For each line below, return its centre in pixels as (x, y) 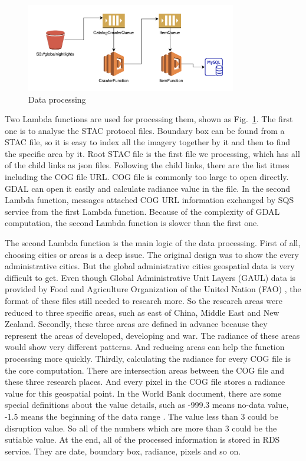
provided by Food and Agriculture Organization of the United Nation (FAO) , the (153, 289)
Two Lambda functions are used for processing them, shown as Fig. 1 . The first (149, 119)
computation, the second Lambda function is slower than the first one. (132, 223)
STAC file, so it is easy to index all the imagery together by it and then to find (148, 142)
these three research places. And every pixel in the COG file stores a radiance (145, 382)
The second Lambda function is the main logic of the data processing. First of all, (153, 243)
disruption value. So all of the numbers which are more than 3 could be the (141, 428)
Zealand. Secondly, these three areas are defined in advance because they (136, 324)
